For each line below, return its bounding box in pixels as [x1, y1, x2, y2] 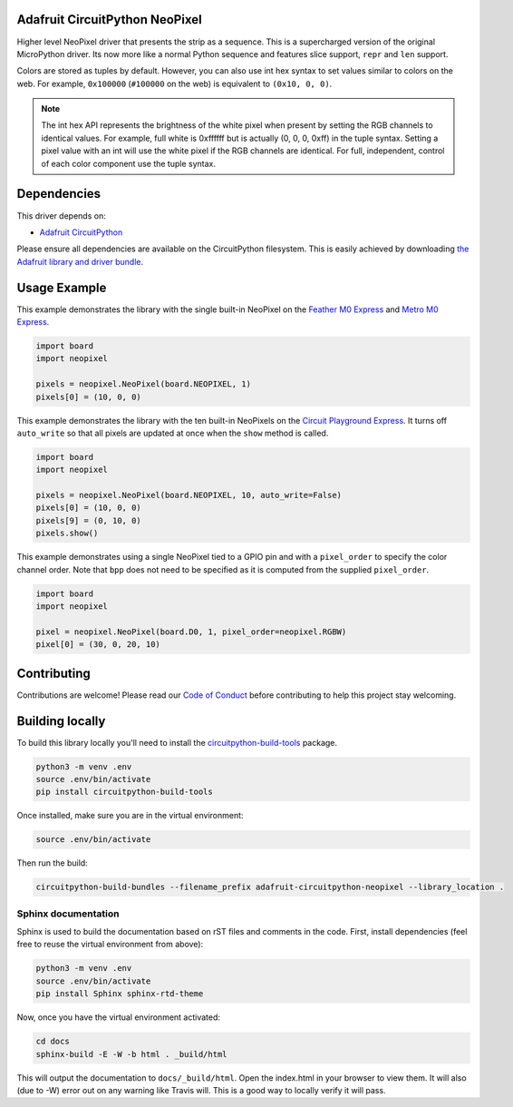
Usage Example [16, 279, 107, 295]
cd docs [35, 1036, 70, 1047]
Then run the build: [16, 857, 88, 868]
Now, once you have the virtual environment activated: [16, 1012, 221, 1023]
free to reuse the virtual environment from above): [16, 939, 204, 950]
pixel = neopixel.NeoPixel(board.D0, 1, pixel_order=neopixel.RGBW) [35, 626, 347, 637]
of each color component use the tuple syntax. [41, 158, 217, 169]
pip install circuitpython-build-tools [35, 787, 213, 798]
